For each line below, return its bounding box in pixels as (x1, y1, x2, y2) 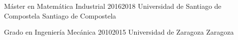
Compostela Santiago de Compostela (4, 10, 116, 20)
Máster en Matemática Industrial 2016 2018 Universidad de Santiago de (4, 1, 222, 11)
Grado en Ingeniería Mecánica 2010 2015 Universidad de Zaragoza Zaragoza (4, 27, 234, 37)
